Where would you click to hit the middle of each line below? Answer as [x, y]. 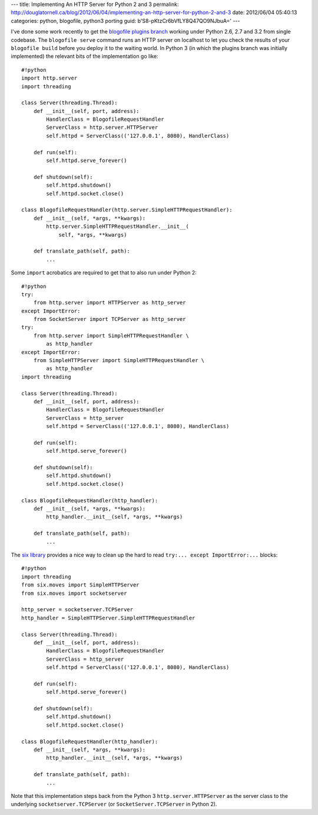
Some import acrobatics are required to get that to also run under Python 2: [104, 273]
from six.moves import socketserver [74, 593]
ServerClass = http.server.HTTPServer [102, 127]
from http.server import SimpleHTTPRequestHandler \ [111, 335]
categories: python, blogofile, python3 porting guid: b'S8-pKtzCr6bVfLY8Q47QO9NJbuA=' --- [125, 21]
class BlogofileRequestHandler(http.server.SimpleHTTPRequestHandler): [127, 210]
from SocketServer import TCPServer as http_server [110, 319]
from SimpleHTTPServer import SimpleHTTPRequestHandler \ [119, 360]
